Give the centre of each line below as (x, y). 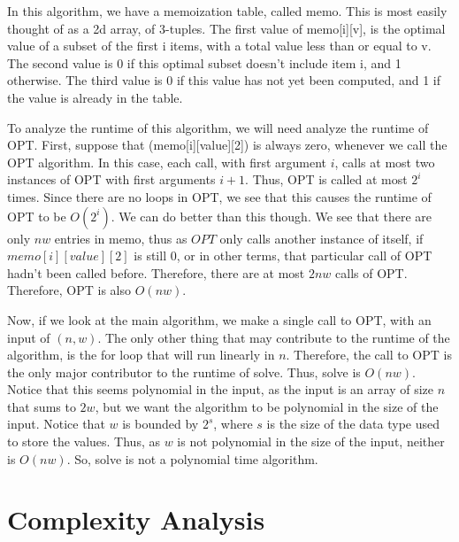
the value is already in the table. (95, 97)
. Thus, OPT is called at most (326, 179)
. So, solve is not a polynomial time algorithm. (192, 458)
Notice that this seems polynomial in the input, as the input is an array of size (220, 389)
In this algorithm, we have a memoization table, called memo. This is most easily (227, 11)
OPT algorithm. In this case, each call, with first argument (167, 162)
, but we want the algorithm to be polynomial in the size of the (267, 406)
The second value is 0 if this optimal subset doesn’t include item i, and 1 (204, 62)
